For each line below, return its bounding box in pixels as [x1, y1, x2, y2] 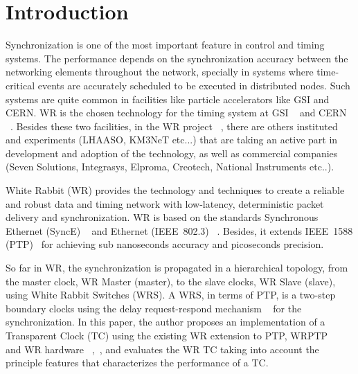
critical [6, 78, 35, 92]
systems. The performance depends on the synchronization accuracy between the [6, 51, 348, 65]
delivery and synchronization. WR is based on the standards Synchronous [6, 210, 319, 224]
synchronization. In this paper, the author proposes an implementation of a [6, 314, 325, 329]
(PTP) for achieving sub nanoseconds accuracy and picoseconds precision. [6, 237, 324, 251]
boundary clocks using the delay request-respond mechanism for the [6, 301, 302, 315]
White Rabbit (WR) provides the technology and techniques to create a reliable [6, 183, 345, 197]
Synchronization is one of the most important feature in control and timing [6, 37, 325, 52]
